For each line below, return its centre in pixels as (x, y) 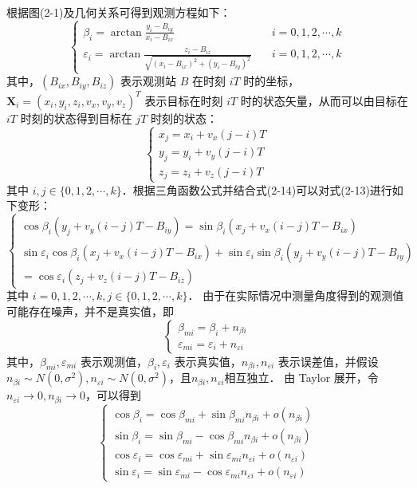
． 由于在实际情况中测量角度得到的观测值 (296, 295)
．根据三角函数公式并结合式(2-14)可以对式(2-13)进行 (257, 189)
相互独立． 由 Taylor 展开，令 (301, 378)
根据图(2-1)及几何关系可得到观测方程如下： (119, 12)
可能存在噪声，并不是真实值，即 (90, 311)
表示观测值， (114, 361)
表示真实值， (208, 361)
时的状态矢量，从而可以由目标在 (324, 100)
